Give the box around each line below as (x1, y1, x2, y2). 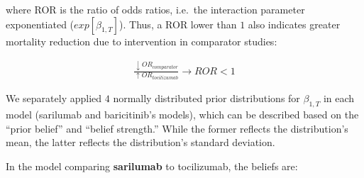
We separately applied (6, 91, 102, 106)
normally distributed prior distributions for (113, 91, 300, 106)
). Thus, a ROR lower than (119, 16, 237, 31)
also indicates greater (248, 16, 341, 31)
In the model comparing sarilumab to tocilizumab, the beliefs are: (6, 158, 298, 173)
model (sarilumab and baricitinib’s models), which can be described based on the (6, 107, 359, 121)
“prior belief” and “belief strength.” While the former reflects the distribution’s (6, 121, 348, 135)
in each (323, 91, 355, 106)
